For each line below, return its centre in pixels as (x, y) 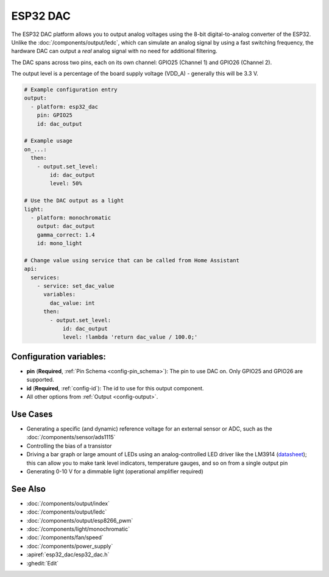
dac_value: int (73, 303)
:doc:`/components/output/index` (68, 503)
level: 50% (66, 184)
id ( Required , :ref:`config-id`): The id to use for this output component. (115, 388)
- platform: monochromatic (71, 217)
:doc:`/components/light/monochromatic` (78, 529)
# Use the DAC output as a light (74, 201)
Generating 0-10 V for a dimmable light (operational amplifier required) (115, 471)
